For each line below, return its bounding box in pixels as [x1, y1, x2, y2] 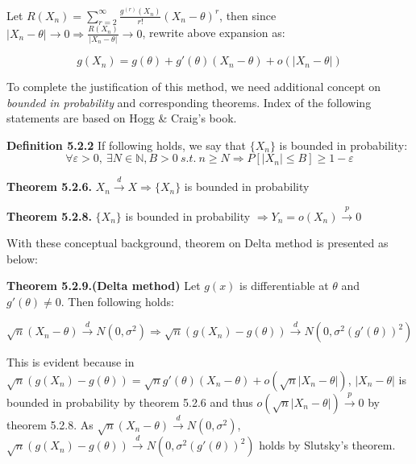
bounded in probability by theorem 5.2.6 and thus [6, 393, 253, 410]
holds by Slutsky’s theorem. [259, 437, 396, 454]
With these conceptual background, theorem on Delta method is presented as [6, 234, 389, 251]
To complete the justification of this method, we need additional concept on [6, 78, 381, 95]
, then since [219, 6, 277, 23]
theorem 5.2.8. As [6, 416, 94, 433]
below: [6, 250, 38, 267]
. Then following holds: [60, 293, 174, 310]
